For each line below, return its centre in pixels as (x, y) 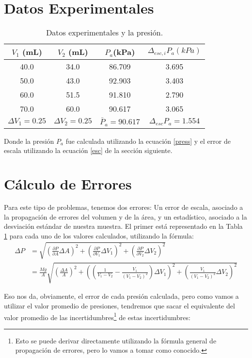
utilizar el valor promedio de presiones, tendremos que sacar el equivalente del (119, 306)
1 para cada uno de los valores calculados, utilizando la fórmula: (99, 235)
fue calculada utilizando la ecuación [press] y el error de (148, 141)
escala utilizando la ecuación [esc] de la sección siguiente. (88, 150)
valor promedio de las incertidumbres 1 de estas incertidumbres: (97, 316)
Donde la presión (29, 141)
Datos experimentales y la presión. (105, 33)
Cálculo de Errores (68, 183)
